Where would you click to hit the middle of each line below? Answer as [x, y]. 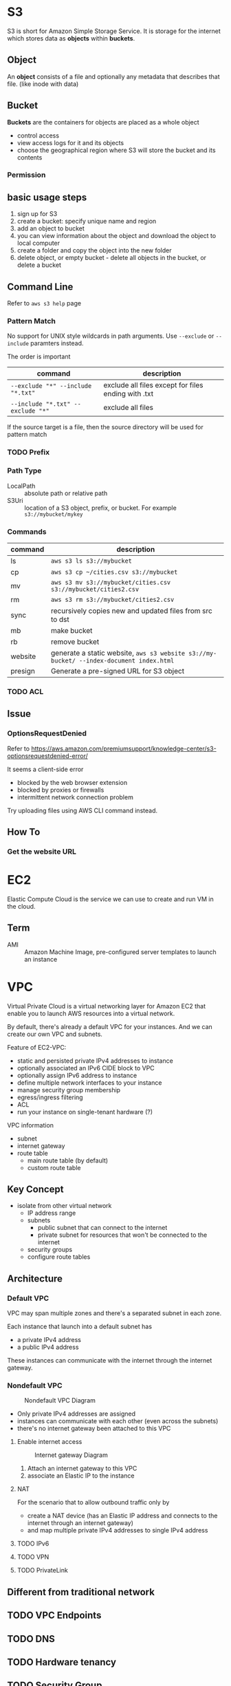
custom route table [54, 1167]
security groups [50, 1250]
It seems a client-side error [45, 769]
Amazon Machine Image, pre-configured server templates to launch [120, 952]
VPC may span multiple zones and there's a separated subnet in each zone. [114, 1313]
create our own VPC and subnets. [55, 1034]
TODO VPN [33, 1557]
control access [38, 136]
